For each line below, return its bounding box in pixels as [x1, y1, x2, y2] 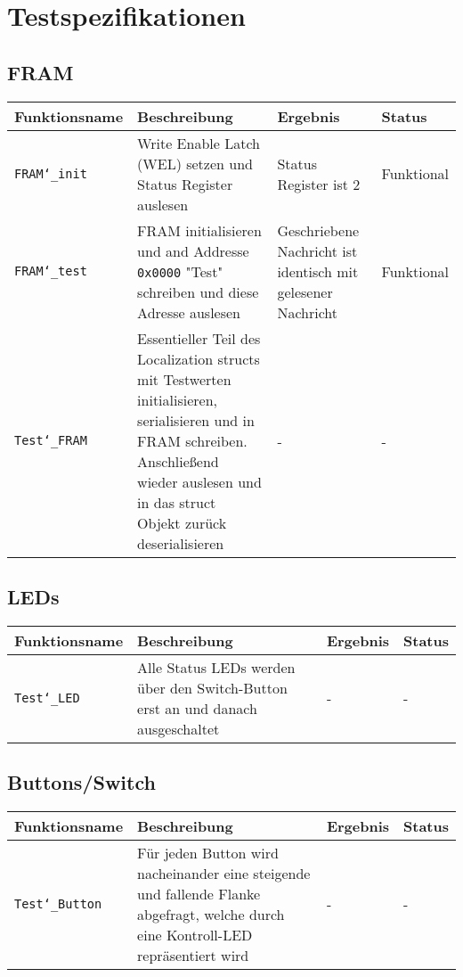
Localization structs [137, 348, 260, 369]
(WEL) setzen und [137, 152, 253, 174]
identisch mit [277, 260, 359, 282]
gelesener [277, 281, 333, 302]
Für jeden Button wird [137, 842, 279, 863]
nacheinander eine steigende [137, 862, 311, 883]
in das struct [137, 491, 216, 513]
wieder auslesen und [137, 471, 262, 492]
